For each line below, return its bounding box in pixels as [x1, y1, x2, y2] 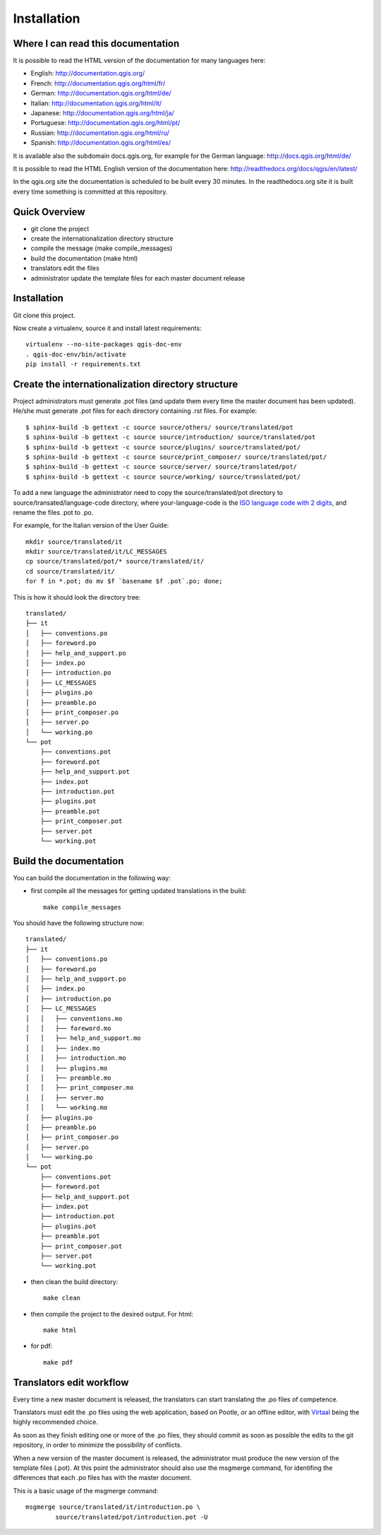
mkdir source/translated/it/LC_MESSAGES [25, 548, 167, 556]
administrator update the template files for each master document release [30, 274, 246, 282]
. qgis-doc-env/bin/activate [25, 350, 126, 358]
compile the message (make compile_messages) [30, 244, 173, 252]
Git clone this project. [13, 311, 75, 320]
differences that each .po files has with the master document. [13, 1473, 192, 1482]
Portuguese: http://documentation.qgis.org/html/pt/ [30, 119, 181, 127]
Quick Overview [13, 206, 85, 218]
